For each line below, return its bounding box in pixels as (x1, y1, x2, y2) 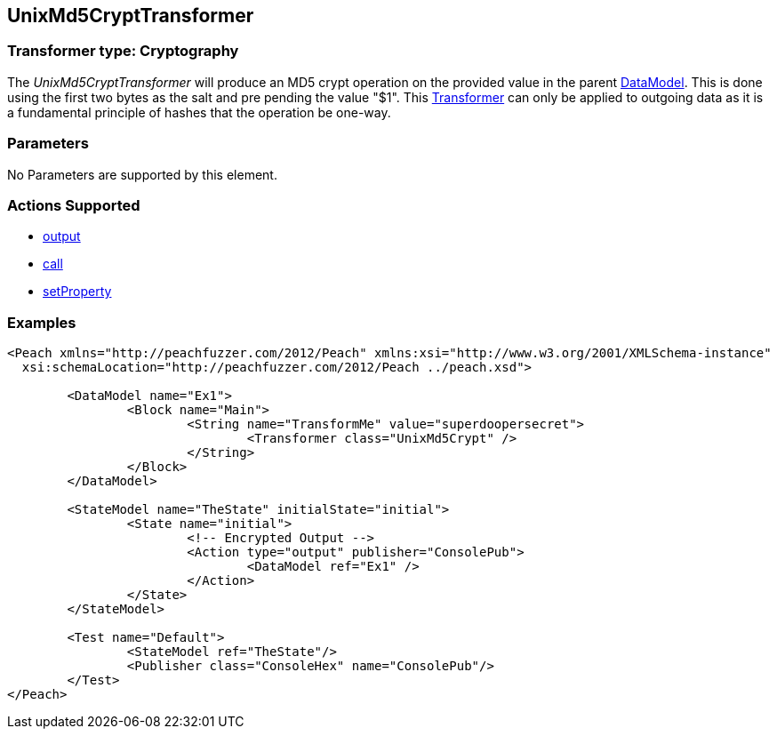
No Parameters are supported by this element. (7, 166, 277, 182)
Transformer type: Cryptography (7, 42, 239, 60)
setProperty (43, 284, 112, 300)
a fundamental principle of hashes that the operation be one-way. (7, 104, 391, 120)
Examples (7, 313, 76, 332)
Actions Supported (7, 196, 140, 214)
